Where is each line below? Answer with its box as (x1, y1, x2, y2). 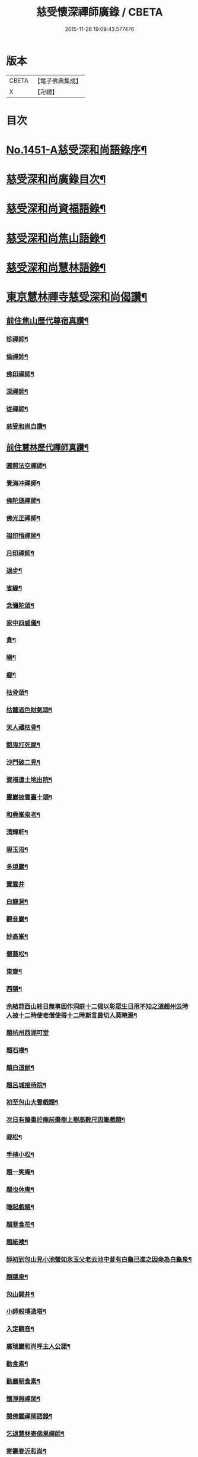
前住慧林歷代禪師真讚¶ (6, 442, 89, 452)
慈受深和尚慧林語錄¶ (6, 261, 106, 274)
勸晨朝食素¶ (6, 1377, 40, 1386)
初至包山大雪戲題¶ (6, 1098, 59, 1106)
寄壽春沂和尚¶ (6, 1447, 46, 1455)
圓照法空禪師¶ (6, 462, 46, 470)
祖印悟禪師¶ (6, 531, 40, 540)
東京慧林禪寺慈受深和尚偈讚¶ (6, 291, 148, 304)
